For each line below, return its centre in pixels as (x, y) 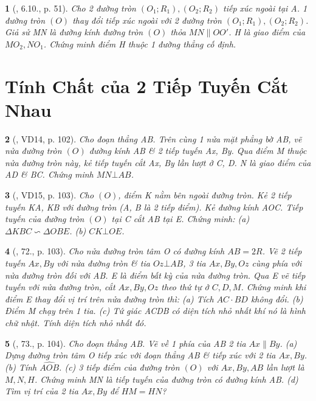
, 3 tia (194, 263)
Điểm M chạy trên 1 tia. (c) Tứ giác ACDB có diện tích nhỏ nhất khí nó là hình (155, 311)
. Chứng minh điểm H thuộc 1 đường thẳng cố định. (140, 44)
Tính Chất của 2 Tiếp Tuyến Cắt (147, 85)
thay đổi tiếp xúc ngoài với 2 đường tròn (147, 20)
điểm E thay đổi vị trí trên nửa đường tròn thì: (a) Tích (109, 298)
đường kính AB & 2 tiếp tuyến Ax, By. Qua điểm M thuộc (198, 151)
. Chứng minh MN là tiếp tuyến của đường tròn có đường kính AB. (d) (166, 379)
